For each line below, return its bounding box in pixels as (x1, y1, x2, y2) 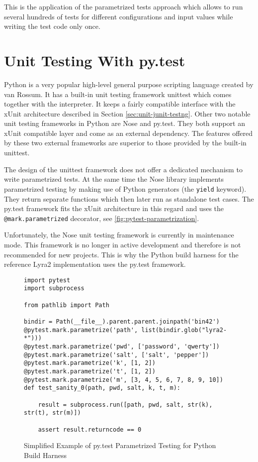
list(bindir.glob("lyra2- (141, 326, 227, 334)
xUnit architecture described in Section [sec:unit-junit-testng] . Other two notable (4, 108, 251, 118)
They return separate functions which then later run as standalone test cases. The (4, 193, 254, 204)
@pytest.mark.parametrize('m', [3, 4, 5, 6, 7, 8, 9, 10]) (24, 376, 223, 383)
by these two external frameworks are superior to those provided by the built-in (4, 137, 247, 148)
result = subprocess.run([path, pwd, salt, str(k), (38, 401, 213, 408)
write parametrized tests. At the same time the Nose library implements (4, 174, 224, 184)
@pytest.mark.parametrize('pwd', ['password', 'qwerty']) (24, 343, 220, 350)
